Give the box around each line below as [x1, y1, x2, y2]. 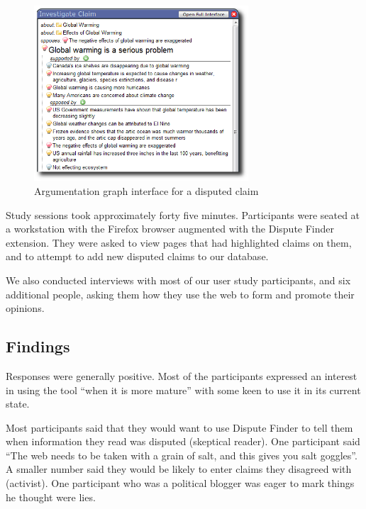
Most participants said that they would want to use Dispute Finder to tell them [6, 420, 353, 435]
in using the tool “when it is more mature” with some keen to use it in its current [6, 382, 361, 397]
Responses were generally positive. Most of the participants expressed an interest [6, 368, 357, 383]
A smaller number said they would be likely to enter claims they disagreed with [6, 462, 352, 476]
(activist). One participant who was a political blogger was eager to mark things [6, 476, 355, 491]
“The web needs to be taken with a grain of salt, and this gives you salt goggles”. [6, 447, 357, 462]
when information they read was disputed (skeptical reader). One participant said [6, 434, 360, 449]
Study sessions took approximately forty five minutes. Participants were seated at [6, 207, 360, 222]
